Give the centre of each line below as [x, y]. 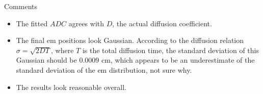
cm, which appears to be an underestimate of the [178, 60]
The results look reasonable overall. [71, 87]
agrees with [86, 23]
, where [62, 50]
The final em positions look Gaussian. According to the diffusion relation [130, 40]
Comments [21, 6]
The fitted [32, 23]
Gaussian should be [46, 60]
